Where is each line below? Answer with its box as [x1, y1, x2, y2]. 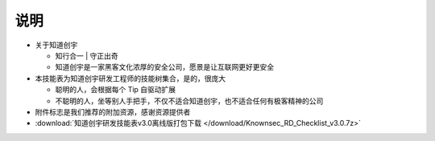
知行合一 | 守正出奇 [55, 50, 118, 60]
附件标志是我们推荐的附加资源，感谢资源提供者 [35, 107, 191, 116]
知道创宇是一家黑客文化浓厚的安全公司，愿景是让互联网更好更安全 [55, 62, 274, 72]
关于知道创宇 [35, 40, 78, 50]
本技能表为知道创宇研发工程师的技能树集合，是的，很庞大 [35, 73, 226, 83]
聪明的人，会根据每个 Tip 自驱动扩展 [55, 85, 176, 95]
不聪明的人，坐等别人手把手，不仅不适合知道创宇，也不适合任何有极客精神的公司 [55, 96, 324, 106]
